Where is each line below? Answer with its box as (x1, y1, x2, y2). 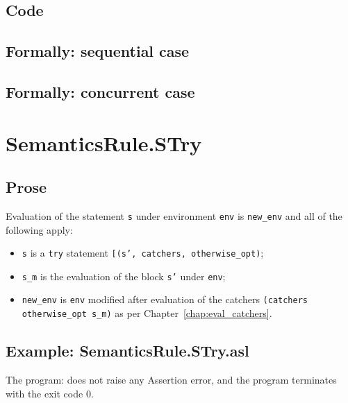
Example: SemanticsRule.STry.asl (6, 340, 249, 361)
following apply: (6, 222, 73, 237)
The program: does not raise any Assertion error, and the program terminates (6, 372, 337, 386)
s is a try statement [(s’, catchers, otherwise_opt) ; (22, 246, 264, 260)
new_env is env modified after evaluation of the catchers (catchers (22, 292, 308, 307)
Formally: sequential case (6, 40, 190, 62)
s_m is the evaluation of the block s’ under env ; (22, 268, 226, 283)
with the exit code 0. (6, 386, 94, 400)
